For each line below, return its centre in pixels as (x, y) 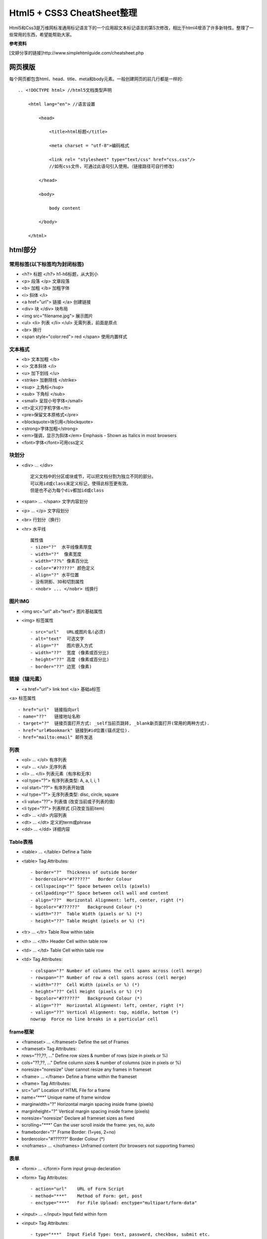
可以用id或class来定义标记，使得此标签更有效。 (81, 483)
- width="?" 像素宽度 (56, 554)
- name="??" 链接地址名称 (49, 716)
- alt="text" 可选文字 (57, 639)
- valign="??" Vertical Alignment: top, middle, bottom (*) (105, 1013)
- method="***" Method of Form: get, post (87, 1196)
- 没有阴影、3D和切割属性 (57, 582)
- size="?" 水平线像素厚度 (61, 547)
